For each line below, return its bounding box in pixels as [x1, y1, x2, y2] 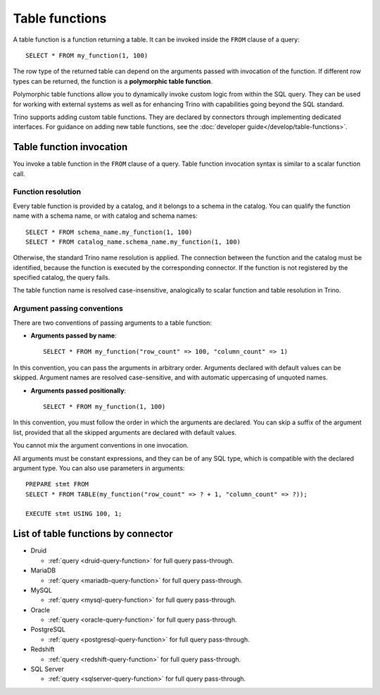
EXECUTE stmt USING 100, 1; [25, 510, 122, 518]
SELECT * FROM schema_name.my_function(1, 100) [25, 228, 193, 236]
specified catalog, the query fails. [13, 273, 110, 282]
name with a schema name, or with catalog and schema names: [13, 211, 198, 220]
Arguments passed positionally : [30, 386, 127, 395]
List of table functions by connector [13, 528, 174, 540]
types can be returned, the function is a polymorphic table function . [13, 77, 213, 85]
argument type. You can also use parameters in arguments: [13, 464, 185, 472]
